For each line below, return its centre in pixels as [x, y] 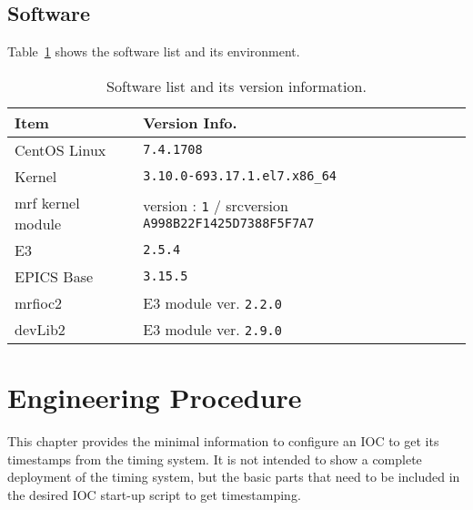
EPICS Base [54, 276]
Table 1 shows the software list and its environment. [154, 51]
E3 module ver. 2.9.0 [212, 329]
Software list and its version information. [236, 86]
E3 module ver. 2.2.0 [212, 302]
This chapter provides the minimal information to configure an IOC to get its [223, 440]
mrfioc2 [39, 302]
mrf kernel [47, 202]
